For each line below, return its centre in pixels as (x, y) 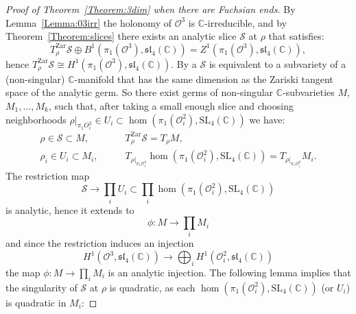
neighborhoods (36, 119)
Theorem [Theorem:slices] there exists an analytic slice (121, 36)
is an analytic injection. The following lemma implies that (229, 272)
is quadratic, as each (152, 287)
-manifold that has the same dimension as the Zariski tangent (204, 78)
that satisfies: (296, 36)
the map (23, 272)
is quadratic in (36, 302)
